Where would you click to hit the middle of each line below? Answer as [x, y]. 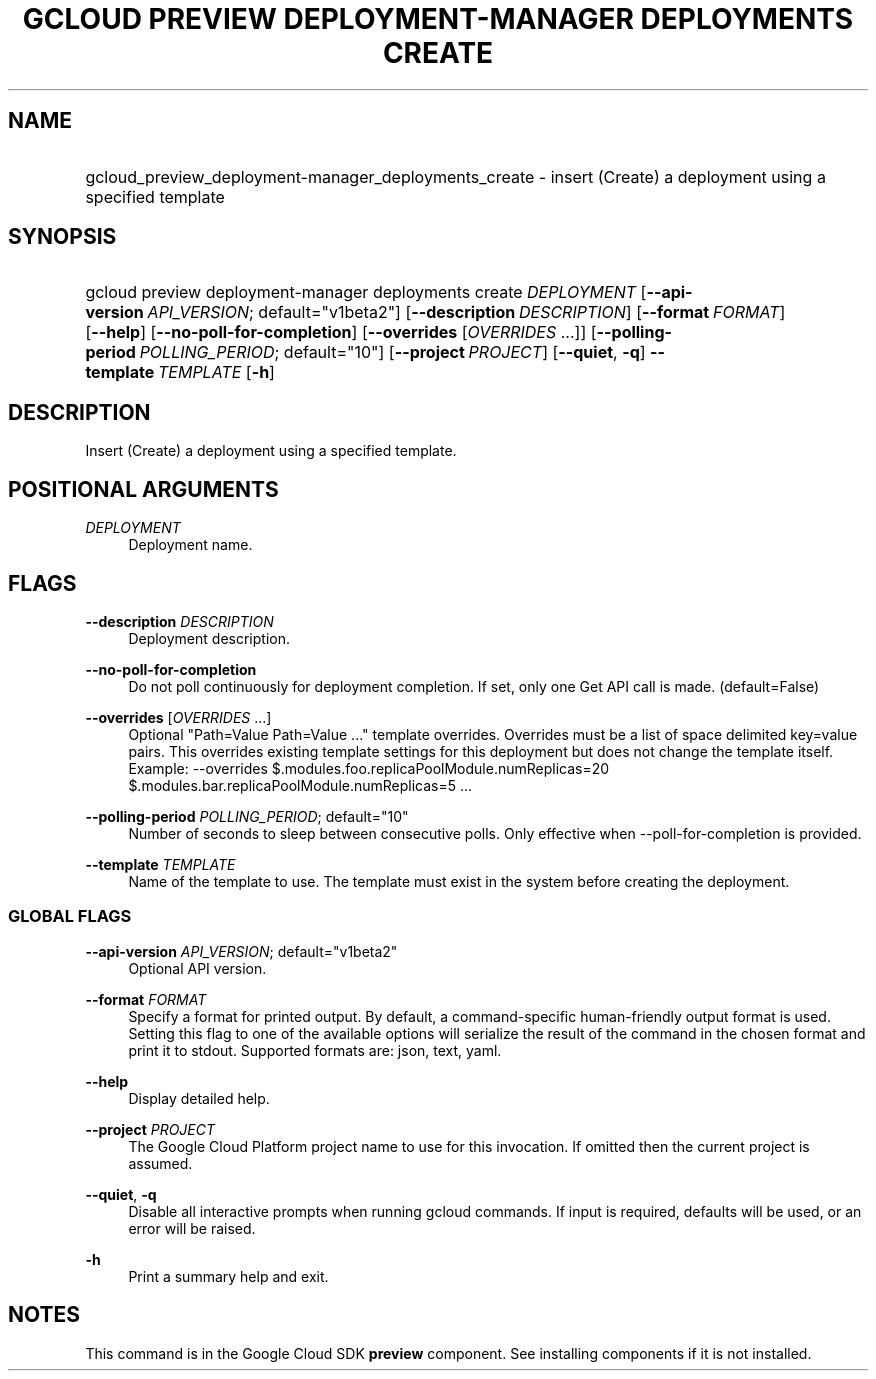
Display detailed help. [199, 1098]
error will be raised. [192, 1228]
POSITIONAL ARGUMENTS [143, 489]
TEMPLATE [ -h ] [216, 372]
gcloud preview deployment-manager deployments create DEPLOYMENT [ [366, 292]
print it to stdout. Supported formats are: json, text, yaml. [315, 1050]
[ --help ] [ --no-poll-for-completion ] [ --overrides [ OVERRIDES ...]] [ [341, 332]
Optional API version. [197, 968]
